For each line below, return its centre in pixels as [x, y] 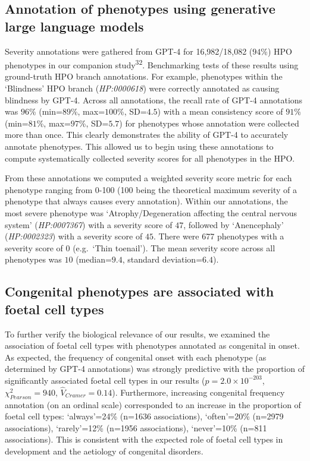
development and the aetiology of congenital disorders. [104, 451]
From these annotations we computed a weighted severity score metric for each [148, 178]
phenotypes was [33, 259]
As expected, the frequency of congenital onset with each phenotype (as [136, 357]
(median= [94, 259]
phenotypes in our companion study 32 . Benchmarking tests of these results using [152, 64]
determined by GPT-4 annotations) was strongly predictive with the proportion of [155, 369]
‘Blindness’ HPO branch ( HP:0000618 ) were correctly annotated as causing [142, 88]
